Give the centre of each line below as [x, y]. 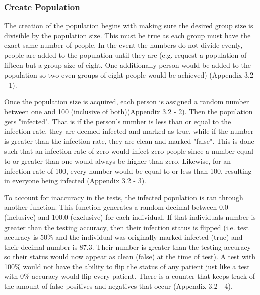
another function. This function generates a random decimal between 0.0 [116, 207]
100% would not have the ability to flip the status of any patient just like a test [127, 266]
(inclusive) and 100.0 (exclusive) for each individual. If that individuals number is [130, 217]
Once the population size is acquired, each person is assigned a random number [127, 101]
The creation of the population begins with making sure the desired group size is [129, 25]
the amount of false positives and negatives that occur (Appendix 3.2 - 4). [118, 286]
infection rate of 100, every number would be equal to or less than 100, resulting [128, 170]
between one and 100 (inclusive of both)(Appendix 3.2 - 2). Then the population [128, 111]
